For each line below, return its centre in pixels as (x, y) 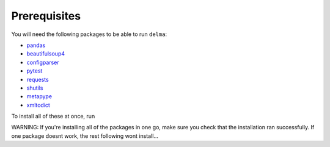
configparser (43, 62)
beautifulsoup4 (46, 54)
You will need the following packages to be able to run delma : (89, 34)
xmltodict (38, 105)
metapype (39, 96)
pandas (36, 45)
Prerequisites (46, 16)
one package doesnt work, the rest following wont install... (85, 136)
